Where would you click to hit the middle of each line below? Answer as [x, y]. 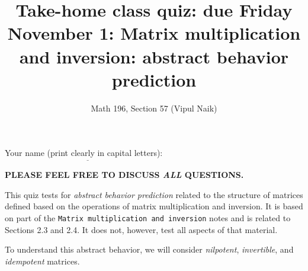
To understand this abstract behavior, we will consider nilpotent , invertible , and [149, 249]
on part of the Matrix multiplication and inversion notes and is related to [148, 217]
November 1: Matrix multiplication [154, 33]
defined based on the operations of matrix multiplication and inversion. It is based [154, 206]
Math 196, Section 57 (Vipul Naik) [154, 108]
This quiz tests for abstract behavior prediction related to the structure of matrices [154, 194]
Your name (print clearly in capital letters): [84, 153]
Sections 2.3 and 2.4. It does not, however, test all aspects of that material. [141, 229]
